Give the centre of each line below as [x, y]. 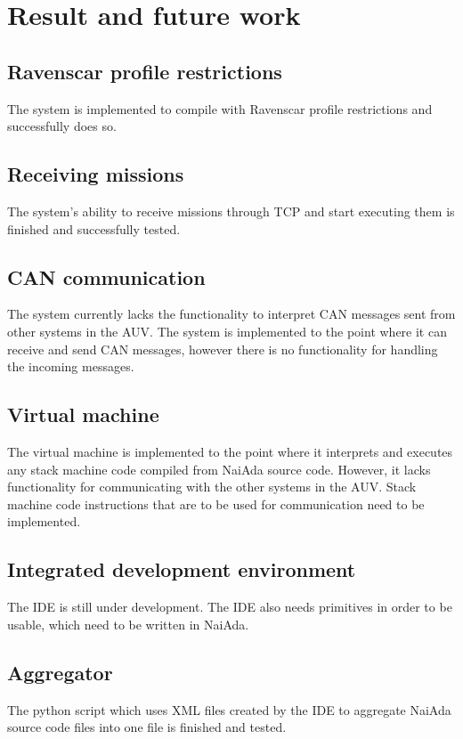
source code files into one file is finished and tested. [147, 727]
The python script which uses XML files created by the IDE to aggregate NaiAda [229, 709]
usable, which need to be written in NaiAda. [128, 624]
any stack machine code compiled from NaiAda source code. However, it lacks [219, 469]
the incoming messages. [71, 366]
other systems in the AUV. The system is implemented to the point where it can [227, 331]
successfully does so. [62, 126]
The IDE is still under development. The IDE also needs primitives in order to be [230, 607]
